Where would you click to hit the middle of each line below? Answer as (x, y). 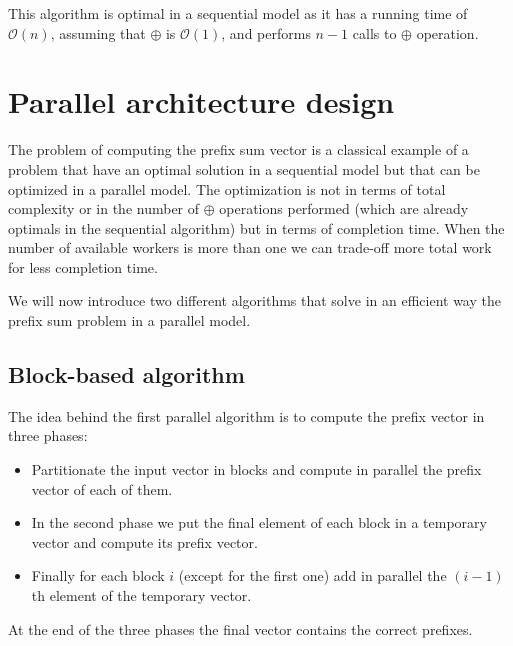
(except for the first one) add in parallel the (312, 575)
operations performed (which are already (344, 208)
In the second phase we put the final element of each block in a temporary (259, 522)
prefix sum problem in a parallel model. (129, 320)
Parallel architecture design (201, 101)
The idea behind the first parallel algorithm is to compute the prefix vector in (246, 415)
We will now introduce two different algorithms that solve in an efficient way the (254, 300)
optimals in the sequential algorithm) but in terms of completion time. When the (256, 227)
